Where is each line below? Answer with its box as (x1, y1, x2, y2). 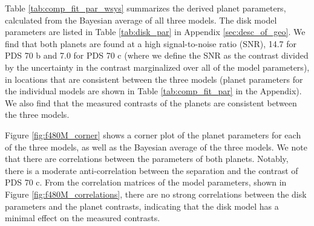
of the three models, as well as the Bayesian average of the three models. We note (5, 140, 307, 153)
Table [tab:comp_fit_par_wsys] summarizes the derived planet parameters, (5, 2, 286, 14)
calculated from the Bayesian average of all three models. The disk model (5, 13, 277, 26)
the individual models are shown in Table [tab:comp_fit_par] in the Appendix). (5, 85, 302, 97)
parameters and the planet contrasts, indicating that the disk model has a (5, 199, 279, 212)
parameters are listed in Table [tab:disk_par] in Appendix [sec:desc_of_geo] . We (5, 25, 306, 38)
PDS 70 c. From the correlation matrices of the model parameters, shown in (5, 176, 287, 189)
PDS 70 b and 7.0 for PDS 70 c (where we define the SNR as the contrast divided (5, 49, 309, 62)
